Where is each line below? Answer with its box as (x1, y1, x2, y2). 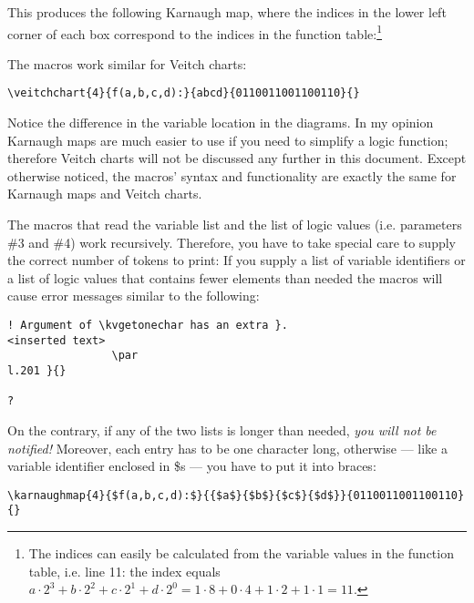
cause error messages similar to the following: (7, 286, 260, 305)
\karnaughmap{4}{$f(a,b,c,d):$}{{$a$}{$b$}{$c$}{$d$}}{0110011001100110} (7, 488, 465, 502)
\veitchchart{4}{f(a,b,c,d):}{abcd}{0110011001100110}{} (7, 87, 360, 100)
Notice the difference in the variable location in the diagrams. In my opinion (7, 113, 434, 132)
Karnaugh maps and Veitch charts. (7, 184, 202, 203)
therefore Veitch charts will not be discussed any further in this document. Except (7, 148, 467, 168)
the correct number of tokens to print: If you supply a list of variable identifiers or (7, 250, 466, 270)
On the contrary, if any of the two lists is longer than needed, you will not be (7, 420, 437, 439)
